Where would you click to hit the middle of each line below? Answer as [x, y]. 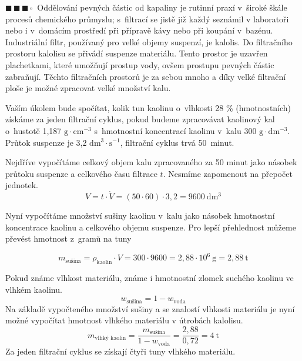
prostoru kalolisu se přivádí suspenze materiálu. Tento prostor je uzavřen [137, 53]
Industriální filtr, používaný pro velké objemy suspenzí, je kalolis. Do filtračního [149, 41]
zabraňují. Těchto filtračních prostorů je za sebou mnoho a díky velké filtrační [146, 76]
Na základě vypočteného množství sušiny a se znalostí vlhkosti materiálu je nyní [150, 308]
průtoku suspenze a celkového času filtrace [81, 173]
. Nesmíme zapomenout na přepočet [228, 173]
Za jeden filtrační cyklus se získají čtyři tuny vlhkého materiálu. [120, 351]
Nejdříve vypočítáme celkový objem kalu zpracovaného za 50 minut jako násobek [151, 162]
